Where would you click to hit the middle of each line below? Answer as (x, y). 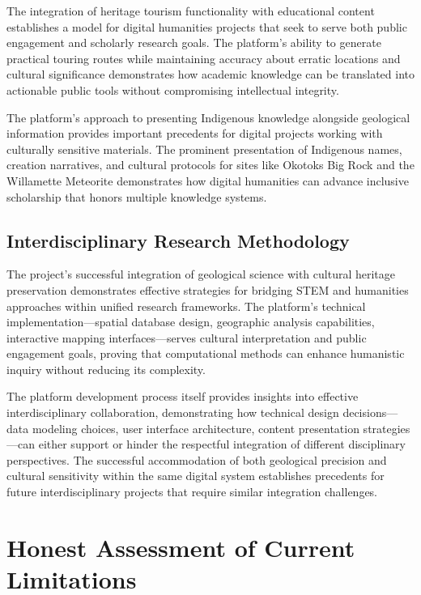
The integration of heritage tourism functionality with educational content (191, 11)
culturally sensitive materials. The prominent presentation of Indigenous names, (204, 149)
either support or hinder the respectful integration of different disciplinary (222, 444)
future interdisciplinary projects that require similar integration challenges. (192, 492)
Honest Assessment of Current (181, 547)
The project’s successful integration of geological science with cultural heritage (201, 274)
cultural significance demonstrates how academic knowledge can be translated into (211, 74)
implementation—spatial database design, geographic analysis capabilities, (191, 322)
